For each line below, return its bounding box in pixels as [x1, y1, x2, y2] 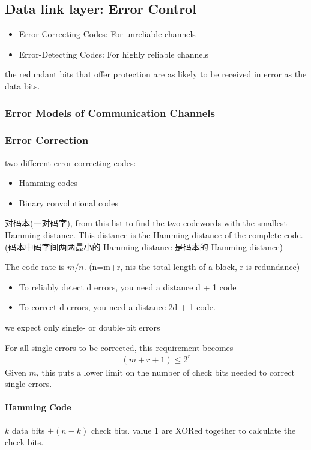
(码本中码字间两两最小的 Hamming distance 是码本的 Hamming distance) [5, 240, 283, 253]
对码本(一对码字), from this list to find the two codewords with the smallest [5, 217, 287, 229]
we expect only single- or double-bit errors [5, 320, 160, 333]
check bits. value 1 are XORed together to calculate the [91, 424, 296, 436]
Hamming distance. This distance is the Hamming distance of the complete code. [5, 229, 303, 241]
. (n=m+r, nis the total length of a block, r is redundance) [83, 260, 300, 273]
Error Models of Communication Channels [5, 105, 215, 120]
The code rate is [5, 260, 65, 273]
